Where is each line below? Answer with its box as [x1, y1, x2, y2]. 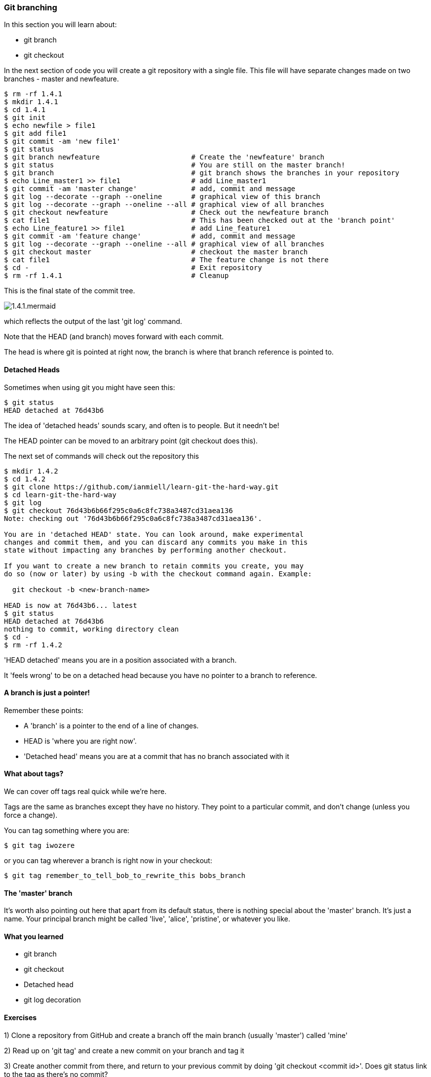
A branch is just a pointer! [4, 688, 90, 697]
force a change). [4, 811, 58, 820]
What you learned [4, 932, 64, 941]
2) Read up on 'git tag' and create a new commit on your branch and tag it [4, 1046, 244, 1055]
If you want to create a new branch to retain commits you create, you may [4, 561, 304, 570]
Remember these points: [4, 706, 83, 715]
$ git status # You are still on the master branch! [4, 161, 346, 169]
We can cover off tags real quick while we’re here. [4, 787, 167, 796]
